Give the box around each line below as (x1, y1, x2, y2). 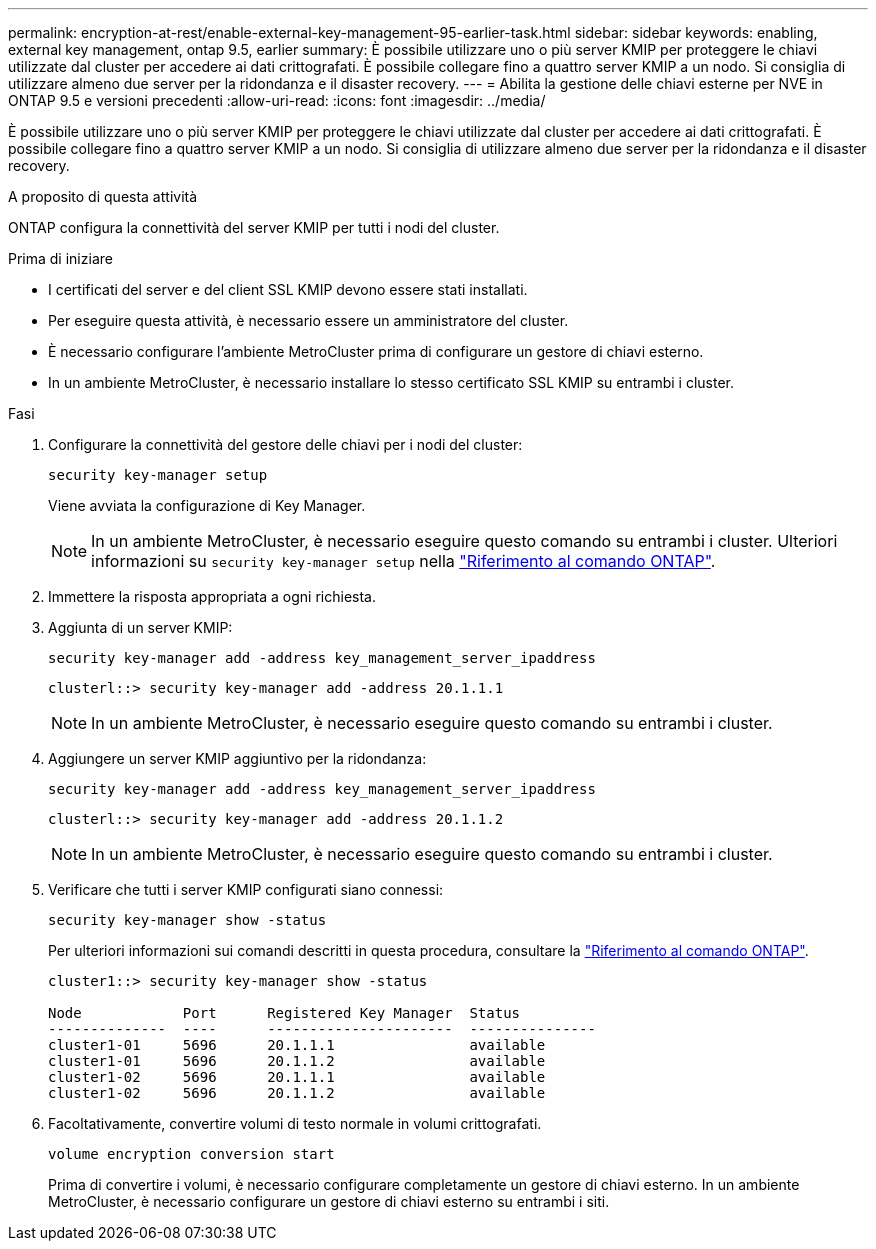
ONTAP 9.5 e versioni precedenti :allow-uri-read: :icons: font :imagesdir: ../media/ (8, 92, 546, 109)
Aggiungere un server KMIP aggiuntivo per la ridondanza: (48, 750, 427, 767)
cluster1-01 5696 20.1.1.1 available (48, 1037, 546, 1053)
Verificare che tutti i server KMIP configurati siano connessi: (48, 881, 444, 898)
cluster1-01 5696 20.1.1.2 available (48, 1053, 546, 1069)
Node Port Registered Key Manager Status (48, 1005, 521, 1021)
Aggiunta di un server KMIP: (48, 619, 233, 636)
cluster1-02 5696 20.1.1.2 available (48, 1085, 546, 1101)
